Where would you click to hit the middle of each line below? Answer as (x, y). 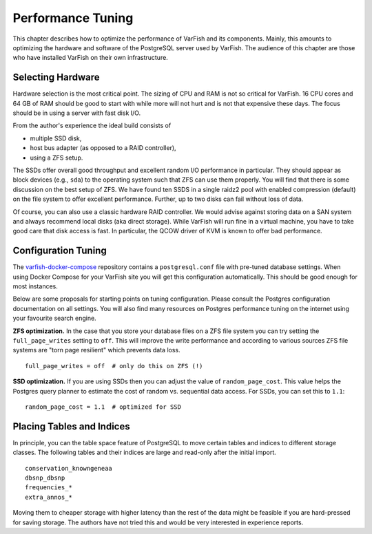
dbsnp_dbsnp (45, 478)
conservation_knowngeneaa (69, 468)
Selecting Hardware (56, 77)
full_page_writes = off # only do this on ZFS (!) (114, 366)
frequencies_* (49, 488)
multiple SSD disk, (56, 138)
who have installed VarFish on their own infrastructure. (90, 58)
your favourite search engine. (54, 318)
